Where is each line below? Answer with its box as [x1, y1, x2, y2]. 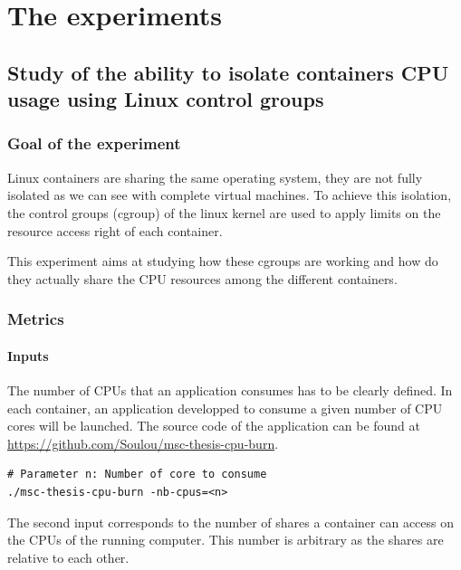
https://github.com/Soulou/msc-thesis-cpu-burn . [7, 433, 279, 452]
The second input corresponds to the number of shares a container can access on [7, 512, 455, 531]
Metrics [7, 308, 64, 330]
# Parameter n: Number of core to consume [7, 468, 267, 481]
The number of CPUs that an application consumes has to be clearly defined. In [7, 380, 453, 399]
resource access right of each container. [7, 221, 223, 240]
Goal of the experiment [7, 132, 181, 155]
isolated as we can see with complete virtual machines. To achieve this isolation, [7, 185, 452, 204]
